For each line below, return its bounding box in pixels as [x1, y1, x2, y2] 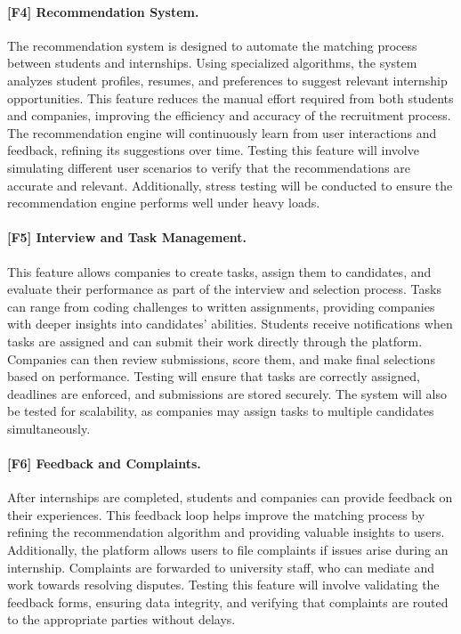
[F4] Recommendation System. [7, 2, 199, 20]
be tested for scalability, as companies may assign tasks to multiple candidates [7, 402, 434, 420]
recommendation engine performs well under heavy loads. [7, 193, 320, 212]
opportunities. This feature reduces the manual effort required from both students [7, 88, 454, 107]
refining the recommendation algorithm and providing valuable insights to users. [7, 523, 445, 541]
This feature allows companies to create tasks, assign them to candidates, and [7, 262, 432, 280]
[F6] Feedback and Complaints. [7, 454, 201, 473]
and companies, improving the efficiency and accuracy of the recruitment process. [7, 106, 451, 125]
